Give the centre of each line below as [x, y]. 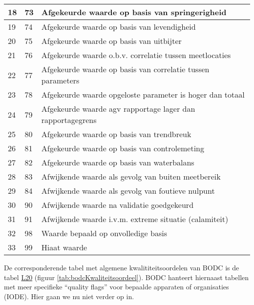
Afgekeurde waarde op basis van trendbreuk [116, 134]
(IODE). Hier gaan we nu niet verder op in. [69, 296]
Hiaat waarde [64, 247]
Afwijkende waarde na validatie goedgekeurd [117, 205]
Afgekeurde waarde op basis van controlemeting [123, 148]
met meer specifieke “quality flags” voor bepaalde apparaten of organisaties [116, 287]
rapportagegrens [69, 120]
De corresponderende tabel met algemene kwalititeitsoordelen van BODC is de [122, 267]
